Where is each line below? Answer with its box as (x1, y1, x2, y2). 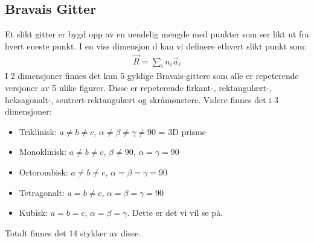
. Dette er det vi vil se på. (127, 206, 223, 219)
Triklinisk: (19, 125, 57, 137)
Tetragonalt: (19, 186, 65, 198)
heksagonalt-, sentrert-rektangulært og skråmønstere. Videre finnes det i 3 (5, 93, 278, 106)
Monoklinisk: (19, 145, 67, 158)
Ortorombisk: (19, 166, 68, 178)
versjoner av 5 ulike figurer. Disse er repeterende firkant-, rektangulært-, (5, 81, 272, 94)
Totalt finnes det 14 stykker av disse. (5, 226, 141, 239)
